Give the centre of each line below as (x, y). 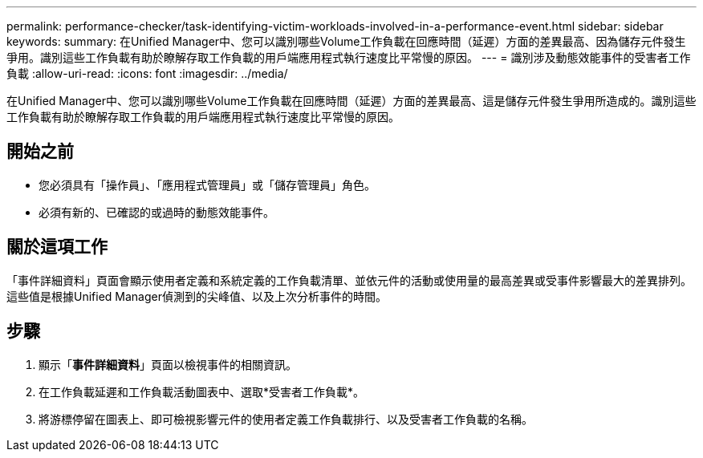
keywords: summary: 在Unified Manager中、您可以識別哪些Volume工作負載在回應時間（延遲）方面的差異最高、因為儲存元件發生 (346, 41)
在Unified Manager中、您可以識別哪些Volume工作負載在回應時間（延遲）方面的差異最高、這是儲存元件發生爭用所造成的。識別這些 (351, 101)
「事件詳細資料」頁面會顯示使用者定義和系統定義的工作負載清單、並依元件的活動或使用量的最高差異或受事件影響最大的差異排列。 (349, 280)
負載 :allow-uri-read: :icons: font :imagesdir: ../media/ (147, 73)
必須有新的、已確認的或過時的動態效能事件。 (156, 212)
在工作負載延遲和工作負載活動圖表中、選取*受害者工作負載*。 (202, 391)
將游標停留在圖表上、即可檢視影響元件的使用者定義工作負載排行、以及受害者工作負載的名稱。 (286, 419)
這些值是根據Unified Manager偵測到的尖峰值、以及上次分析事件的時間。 (197, 296)
